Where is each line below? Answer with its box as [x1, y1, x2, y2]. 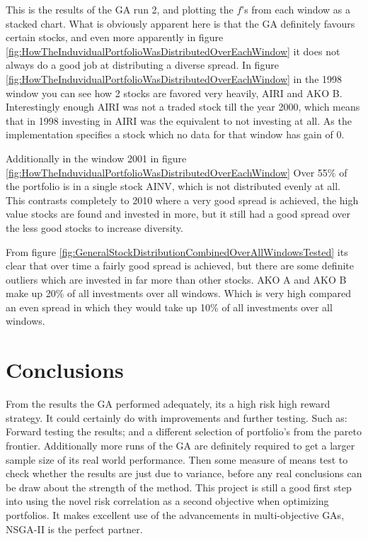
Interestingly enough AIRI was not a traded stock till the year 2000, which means [6, 99, 360, 114]
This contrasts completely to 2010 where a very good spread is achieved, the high [6, 192, 359, 207]
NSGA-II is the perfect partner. [6, 521, 143, 536]
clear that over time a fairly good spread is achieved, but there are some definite [6, 258, 354, 273]
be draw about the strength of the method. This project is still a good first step [6, 479, 352, 494]
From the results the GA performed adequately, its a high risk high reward [6, 396, 330, 411]
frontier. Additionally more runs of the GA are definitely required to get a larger [6, 437, 355, 452]
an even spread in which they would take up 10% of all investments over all [6, 299, 333, 314]
